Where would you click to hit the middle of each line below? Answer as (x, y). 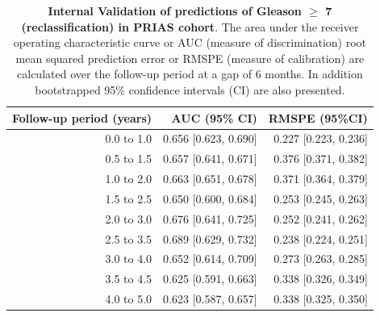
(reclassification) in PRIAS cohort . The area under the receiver (190, 26)
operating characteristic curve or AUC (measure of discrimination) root (190, 42)
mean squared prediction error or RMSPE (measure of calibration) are (190, 58)
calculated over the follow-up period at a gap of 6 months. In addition (190, 74)
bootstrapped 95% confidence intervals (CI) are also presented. (190, 89)
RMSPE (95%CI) (318, 117)
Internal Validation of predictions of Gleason (175, 10)
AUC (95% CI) (214, 117)
